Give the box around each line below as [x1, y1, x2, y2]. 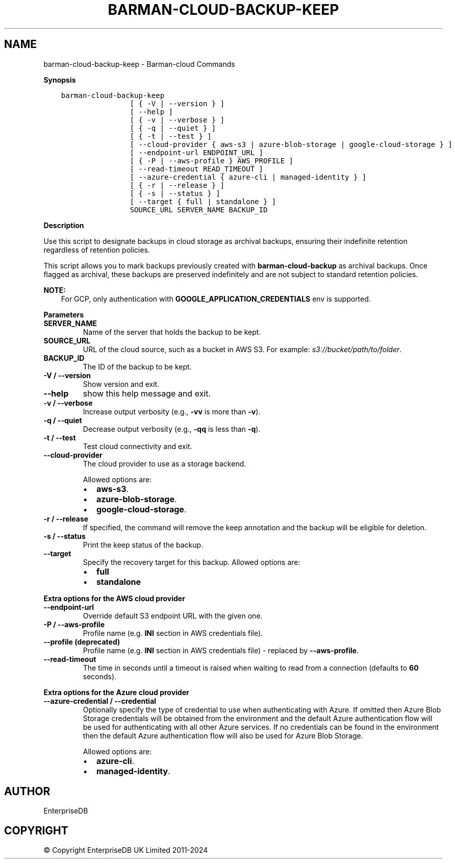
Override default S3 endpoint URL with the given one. [83, 611, 263, 620]
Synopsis [43, 75, 76, 84]
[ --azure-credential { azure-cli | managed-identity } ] [130, 172, 367, 181]
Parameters [43, 310, 84, 319]
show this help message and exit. [83, 388, 211, 399]
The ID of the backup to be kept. [83, 362, 192, 371]
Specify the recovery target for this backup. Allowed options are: [83, 557, 300, 566]
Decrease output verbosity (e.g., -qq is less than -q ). [83, 424, 261, 433]
